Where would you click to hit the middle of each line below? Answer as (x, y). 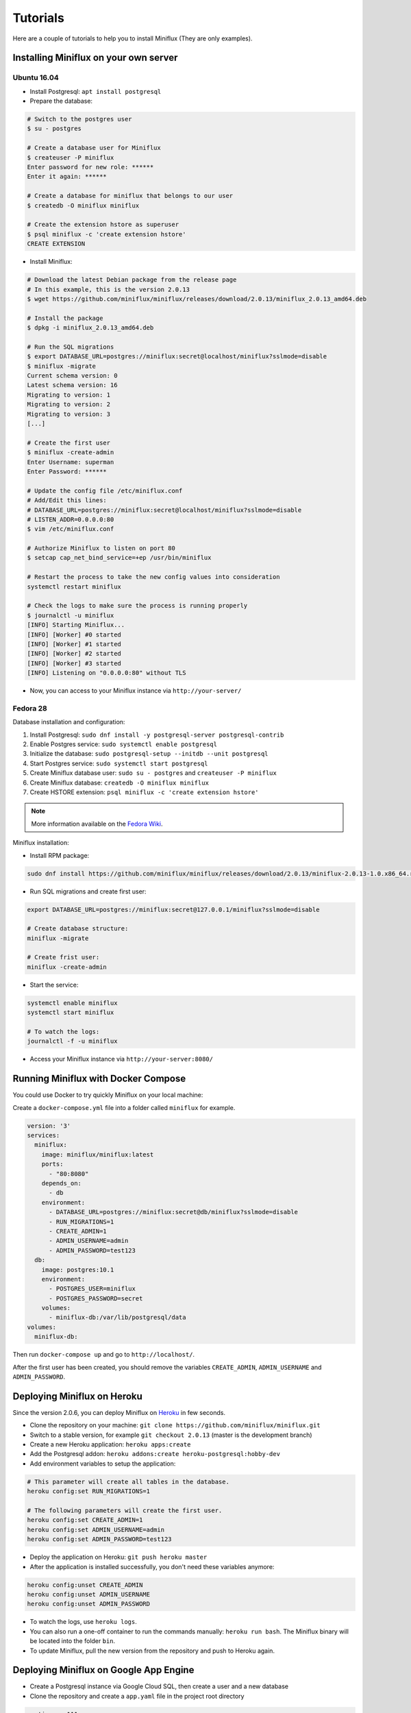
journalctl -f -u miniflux (72, 1041)
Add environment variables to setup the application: (103, 1464)
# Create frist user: (63, 957)
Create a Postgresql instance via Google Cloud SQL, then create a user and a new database (159, 1686)
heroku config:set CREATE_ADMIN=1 (85, 1520)
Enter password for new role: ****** (90, 167)
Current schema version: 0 (72, 376)
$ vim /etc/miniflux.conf (71, 529)
